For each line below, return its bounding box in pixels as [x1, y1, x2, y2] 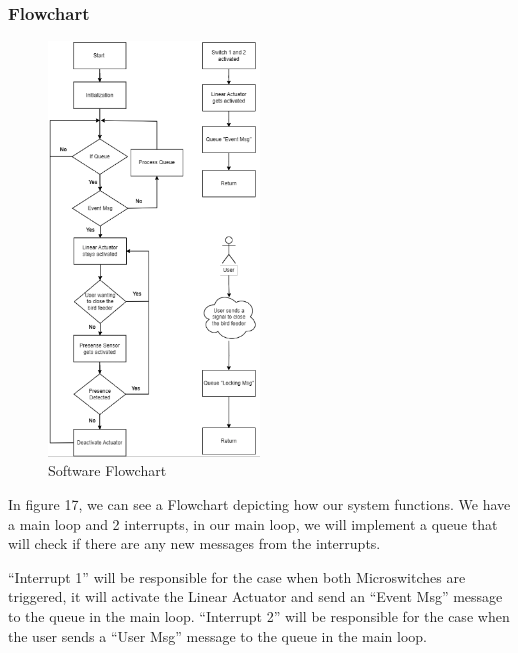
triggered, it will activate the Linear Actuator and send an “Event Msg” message [8, 586, 503, 607]
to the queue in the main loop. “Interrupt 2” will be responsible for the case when [8, 606, 510, 627]
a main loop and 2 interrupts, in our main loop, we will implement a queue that [8, 513, 498, 534]
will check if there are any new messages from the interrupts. [8, 533, 381, 554]
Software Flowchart [48, 460, 167, 481]
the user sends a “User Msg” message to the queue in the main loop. [8, 625, 427, 646]
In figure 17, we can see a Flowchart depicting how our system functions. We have [8, 494, 511, 515]
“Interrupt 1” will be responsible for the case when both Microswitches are [8, 566, 466, 587]
